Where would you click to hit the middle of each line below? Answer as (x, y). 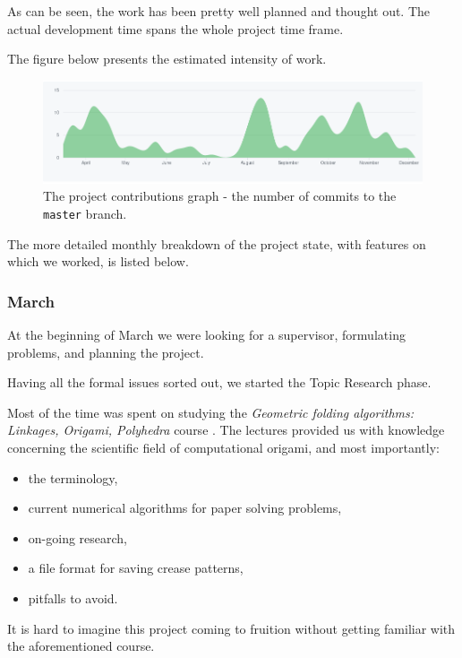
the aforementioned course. (81, 646)
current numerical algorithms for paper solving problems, (185, 508)
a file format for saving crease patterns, (136, 568)
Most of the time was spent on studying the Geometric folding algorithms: (211, 412)
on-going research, (78, 537)
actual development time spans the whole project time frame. (175, 28)
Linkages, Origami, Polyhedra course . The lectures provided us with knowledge (226, 430)
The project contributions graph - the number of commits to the (220, 196)
